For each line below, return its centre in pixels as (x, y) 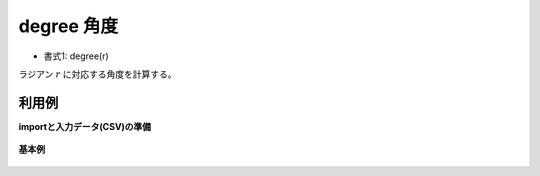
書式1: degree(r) (76, 56)
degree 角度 (68, 26)
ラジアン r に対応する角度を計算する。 (97, 74)
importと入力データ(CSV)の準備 (85, 126)
